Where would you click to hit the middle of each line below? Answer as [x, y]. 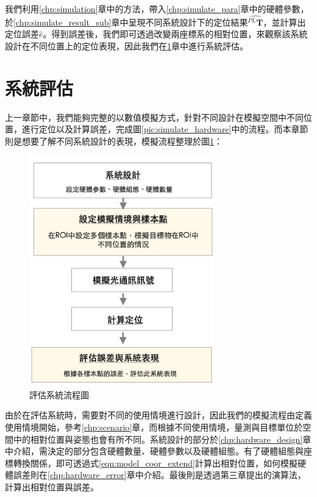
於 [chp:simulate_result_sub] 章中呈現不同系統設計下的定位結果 [126, 22]
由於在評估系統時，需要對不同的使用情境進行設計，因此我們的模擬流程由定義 [158, 415]
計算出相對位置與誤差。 [52, 486]
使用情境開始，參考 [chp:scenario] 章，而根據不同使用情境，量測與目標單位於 [154, 427]
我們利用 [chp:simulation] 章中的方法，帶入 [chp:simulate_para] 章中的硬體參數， [157, 9]
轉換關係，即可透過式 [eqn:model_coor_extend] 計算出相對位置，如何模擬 [155, 463]
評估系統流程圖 [59, 394]
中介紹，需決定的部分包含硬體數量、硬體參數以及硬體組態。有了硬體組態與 [154, 451]
